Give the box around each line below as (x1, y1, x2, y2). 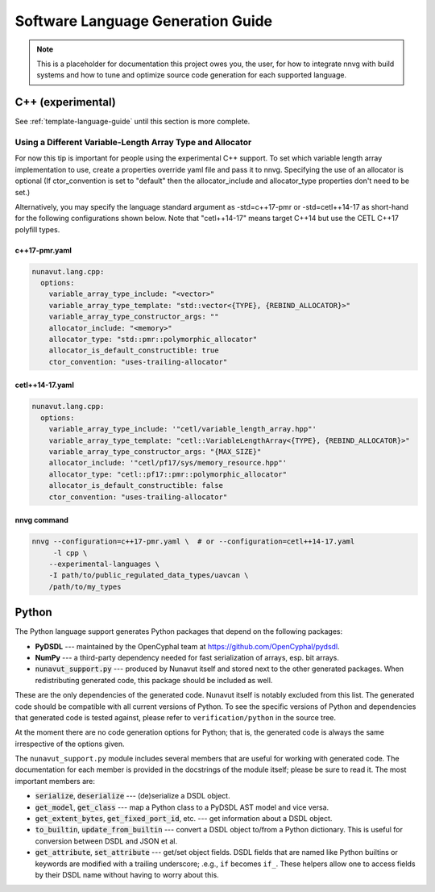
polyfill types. (14, 224, 60, 234)
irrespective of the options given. (14, 739, 125, 748)
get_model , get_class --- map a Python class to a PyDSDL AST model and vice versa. (35, 802, 329, 812)
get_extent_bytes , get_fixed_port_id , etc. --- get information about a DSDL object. (35, 814, 333, 823)
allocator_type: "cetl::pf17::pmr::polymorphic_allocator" (48, 469, 288, 479)
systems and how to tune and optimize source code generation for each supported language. (36, 70, 346, 80)
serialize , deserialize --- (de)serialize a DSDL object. (35, 791, 230, 801)
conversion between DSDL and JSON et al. (35, 836, 177, 846)
